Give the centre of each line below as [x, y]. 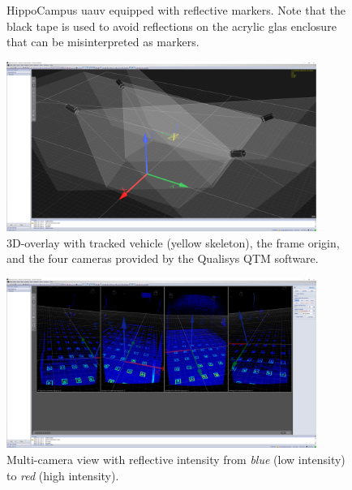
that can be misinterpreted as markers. [103, 42]
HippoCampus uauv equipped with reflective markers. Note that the [176, 10]
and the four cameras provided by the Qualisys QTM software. [163, 258]
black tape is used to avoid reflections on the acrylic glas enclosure [172, 26]
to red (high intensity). [63, 475]
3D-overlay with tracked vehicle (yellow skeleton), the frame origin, [173, 242]
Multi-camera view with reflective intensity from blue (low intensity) [176, 459]
